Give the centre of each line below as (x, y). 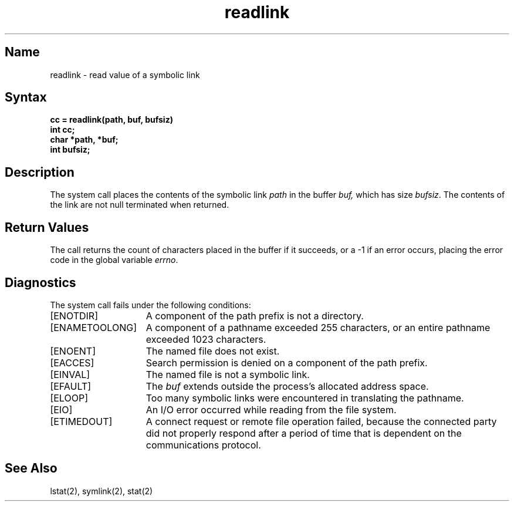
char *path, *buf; (84, 140)
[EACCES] (72, 362)
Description (40, 172)
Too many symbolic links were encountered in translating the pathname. (305, 398)
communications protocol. (203, 445)
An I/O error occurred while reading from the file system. (271, 409)
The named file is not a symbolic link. (228, 374)
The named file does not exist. (213, 351)
